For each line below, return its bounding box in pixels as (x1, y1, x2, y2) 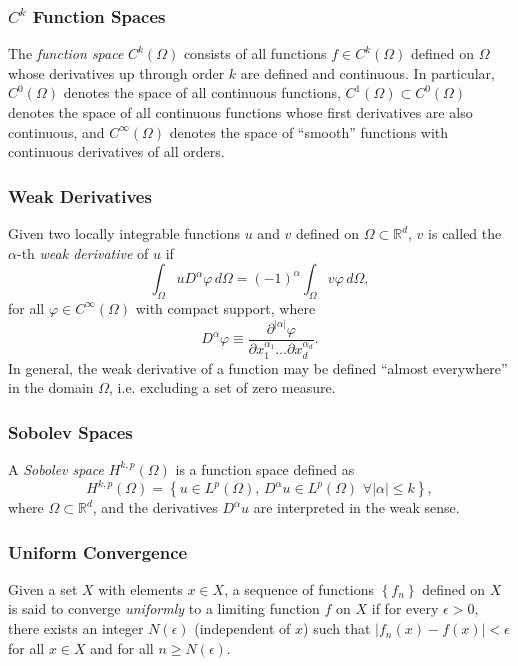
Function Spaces (32, 3, 166, 28)
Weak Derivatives (8, 183, 152, 208)
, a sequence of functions (224, 578, 374, 599)
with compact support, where (135, 297, 316, 318)
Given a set (8, 578, 78, 599)
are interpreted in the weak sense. (253, 497, 460, 518)
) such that (303, 618, 371, 639)
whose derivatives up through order (8, 62, 225, 83)
